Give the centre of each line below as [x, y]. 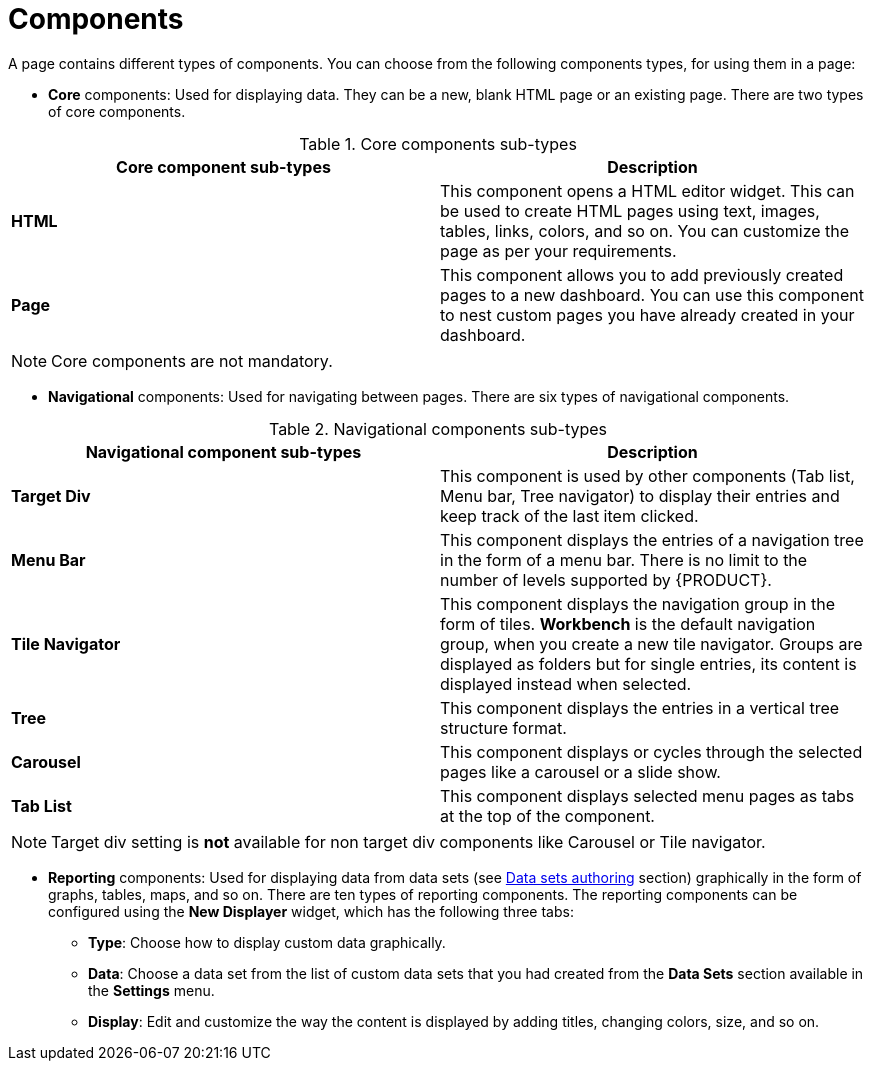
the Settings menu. [151, 990]
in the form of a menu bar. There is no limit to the [624, 559]
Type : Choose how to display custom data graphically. [267, 942]
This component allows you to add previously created [642, 274]
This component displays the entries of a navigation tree [652, 539]
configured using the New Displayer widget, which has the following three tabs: [311, 911]
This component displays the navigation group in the [638, 603]
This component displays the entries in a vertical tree [640, 707]
